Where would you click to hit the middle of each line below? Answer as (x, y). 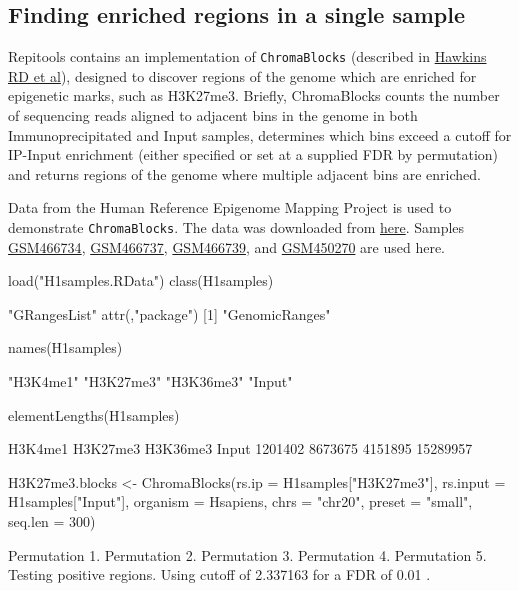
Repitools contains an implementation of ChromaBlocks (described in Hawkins (247, 56)
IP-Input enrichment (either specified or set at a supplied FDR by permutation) (253, 154)
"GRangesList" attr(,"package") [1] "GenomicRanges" (169, 313)
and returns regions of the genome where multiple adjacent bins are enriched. (244, 173)
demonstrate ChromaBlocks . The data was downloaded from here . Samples (236, 227)
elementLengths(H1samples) (94, 414)
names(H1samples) (65, 347)
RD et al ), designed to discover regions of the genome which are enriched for (242, 75)
